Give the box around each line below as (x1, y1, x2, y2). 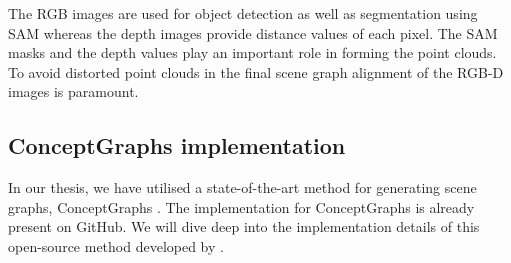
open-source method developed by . (8, 235, 224, 256)
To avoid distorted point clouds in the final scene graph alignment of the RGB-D (8, 61, 504, 82)
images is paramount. (8, 81, 139, 102)
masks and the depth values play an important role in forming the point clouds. (8, 42, 497, 63)
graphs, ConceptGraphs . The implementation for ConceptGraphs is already (8, 196, 475, 217)
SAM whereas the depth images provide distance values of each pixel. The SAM (8, 22, 498, 43)
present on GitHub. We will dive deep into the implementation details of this (8, 216, 480, 237)
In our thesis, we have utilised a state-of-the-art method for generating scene (8, 177, 477, 198)
